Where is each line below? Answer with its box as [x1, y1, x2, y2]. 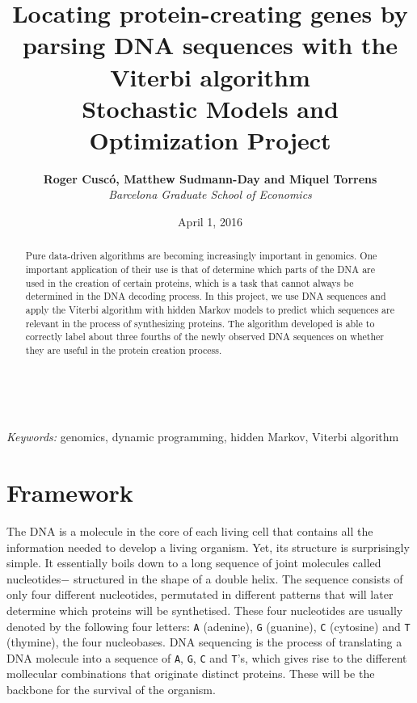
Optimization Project [89, 123, 331, 156]
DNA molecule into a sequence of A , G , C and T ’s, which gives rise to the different [6, 649, 407, 666]
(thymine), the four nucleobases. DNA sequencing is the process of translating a [6, 634, 402, 650]
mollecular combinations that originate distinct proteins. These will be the [6, 665, 375, 682]
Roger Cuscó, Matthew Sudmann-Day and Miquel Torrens [43, 170, 377, 187]
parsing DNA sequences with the [22, 28, 398, 61]
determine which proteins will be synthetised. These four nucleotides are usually [6, 601, 403, 618]
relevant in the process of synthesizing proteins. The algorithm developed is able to [25, 316, 375, 330]
